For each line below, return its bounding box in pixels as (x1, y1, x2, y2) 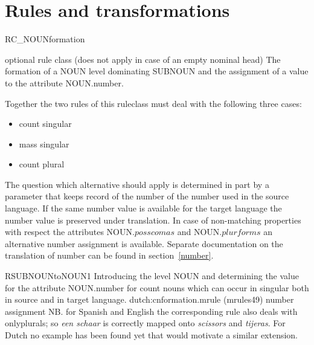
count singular (19, 117, 72, 130)
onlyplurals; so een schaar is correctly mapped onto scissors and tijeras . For (5, 317, 286, 329)
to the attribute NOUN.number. (5, 76, 124, 89)
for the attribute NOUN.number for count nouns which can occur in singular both (5, 281, 309, 294)
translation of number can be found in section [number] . (5, 249, 214, 262)
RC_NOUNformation (5, 33, 85, 45)
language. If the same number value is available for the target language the (5, 202, 282, 214)
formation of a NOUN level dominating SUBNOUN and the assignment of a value (5, 65, 309, 77)
